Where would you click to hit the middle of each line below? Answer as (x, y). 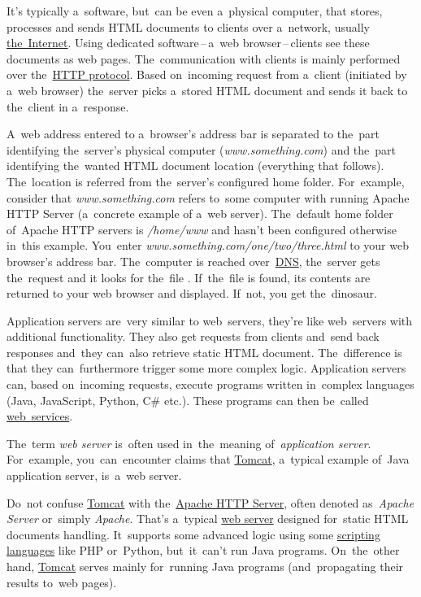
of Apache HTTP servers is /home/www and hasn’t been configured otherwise (202, 229)
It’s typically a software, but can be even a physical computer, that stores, (195, 11)
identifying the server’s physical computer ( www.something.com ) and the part (202, 149)
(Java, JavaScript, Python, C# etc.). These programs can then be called (188, 400)
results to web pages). (62, 582)
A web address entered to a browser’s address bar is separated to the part (193, 134)
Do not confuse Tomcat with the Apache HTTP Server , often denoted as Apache (210, 502)
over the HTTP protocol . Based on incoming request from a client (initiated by (207, 74)
